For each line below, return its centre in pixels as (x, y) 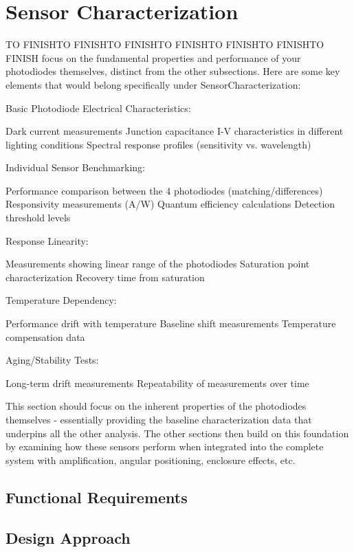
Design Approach (68, 537)
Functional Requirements (97, 497)
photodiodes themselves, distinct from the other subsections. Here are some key (173, 71)
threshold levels (38, 218)
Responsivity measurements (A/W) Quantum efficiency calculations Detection (170, 204)
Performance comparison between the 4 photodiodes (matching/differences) (164, 190)
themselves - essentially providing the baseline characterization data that (159, 419)
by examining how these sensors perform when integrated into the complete (165, 446)
